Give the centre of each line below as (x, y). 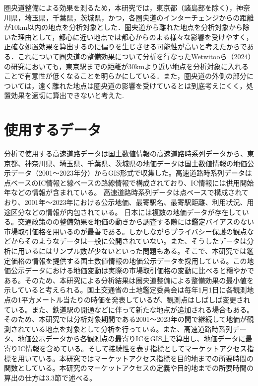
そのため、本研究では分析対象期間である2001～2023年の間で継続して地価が (126, 319)
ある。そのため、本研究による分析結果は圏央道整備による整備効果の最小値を (129, 280)
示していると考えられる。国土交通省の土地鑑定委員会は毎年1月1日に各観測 (126, 290)
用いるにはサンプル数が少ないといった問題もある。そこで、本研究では (132, 251)
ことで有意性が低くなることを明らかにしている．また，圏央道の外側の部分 (125, 76)
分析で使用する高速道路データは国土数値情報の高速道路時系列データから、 (126, 153)
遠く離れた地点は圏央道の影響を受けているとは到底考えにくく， (142, 85)
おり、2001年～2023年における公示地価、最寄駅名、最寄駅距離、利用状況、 (126, 202)
